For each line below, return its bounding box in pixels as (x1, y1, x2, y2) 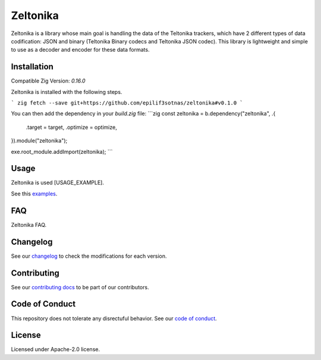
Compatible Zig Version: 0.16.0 (11, 77, 86, 84)
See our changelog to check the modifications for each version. (11, 252, 167, 260)
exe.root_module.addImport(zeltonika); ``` (11, 148, 113, 155)
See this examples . (11, 190, 58, 197)
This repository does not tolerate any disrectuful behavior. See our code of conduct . (11, 315, 217, 322)
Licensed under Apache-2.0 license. (11, 346, 100, 353)
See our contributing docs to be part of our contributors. (11, 283, 149, 290)
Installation (11, 62, 53, 72)
